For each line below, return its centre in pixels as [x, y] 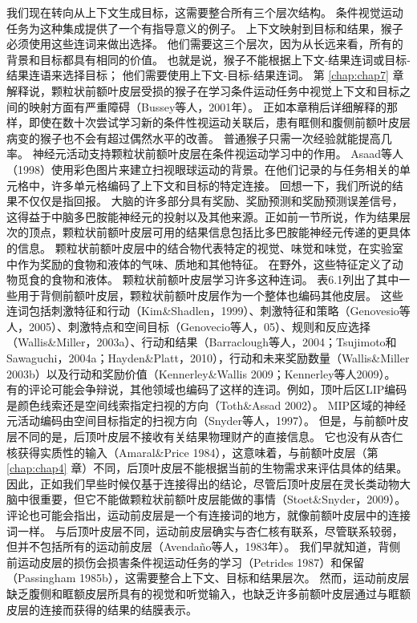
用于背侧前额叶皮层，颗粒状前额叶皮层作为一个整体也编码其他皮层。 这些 [210, 295]
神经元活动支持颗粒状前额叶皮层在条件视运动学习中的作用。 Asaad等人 [218, 154]
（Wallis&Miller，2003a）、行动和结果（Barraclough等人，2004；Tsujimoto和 [202, 342]
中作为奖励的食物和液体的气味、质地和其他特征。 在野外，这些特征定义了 [199, 263]
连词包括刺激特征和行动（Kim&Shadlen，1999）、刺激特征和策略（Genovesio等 [208, 311]
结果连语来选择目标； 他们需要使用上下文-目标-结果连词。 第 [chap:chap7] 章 [205, 75]
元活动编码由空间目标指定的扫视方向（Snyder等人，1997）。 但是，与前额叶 [202, 421]
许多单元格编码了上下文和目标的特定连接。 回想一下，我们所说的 [221, 185]
